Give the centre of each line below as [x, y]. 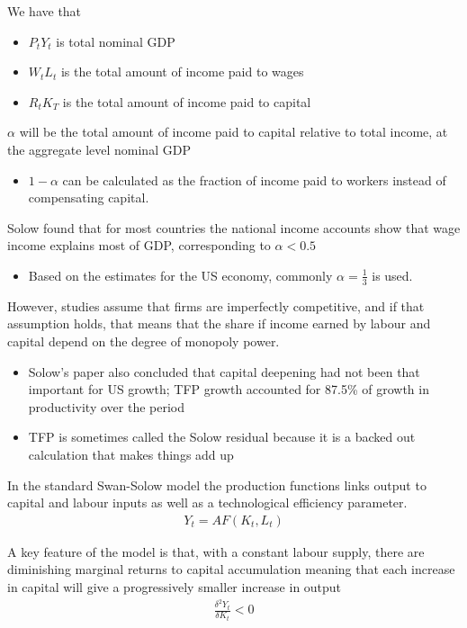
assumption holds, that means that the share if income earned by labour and [219, 323]
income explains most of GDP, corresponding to [139, 245]
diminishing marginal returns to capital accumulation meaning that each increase [231, 569]
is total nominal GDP [116, 41]
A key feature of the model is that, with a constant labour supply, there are [216, 551]
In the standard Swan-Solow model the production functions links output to [217, 484]
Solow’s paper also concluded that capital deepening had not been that [224, 371]
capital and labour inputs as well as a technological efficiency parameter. [207, 502]
